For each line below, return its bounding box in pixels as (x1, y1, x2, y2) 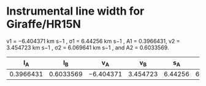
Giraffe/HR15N (6, 17, 82, 31)
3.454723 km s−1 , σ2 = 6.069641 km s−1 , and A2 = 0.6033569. (6, 44, 169, 51)
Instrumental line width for (6, 4, 145, 18)
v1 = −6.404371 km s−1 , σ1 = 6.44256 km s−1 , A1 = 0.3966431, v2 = (6, 37, 180, 45)
